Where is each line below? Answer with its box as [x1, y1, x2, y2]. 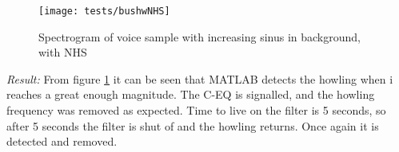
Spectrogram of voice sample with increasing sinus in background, [38, 28, 361, 45]
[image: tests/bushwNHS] [38, 6, 170, 17]
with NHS [38, 44, 87, 60]
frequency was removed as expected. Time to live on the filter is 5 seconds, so [6, 102, 386, 119]
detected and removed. [6, 133, 118, 150]
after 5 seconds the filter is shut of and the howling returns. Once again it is [6, 117, 379, 134]
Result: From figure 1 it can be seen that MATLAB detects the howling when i [6, 70, 393, 87]
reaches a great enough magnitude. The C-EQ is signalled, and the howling [6, 86, 375, 103]
